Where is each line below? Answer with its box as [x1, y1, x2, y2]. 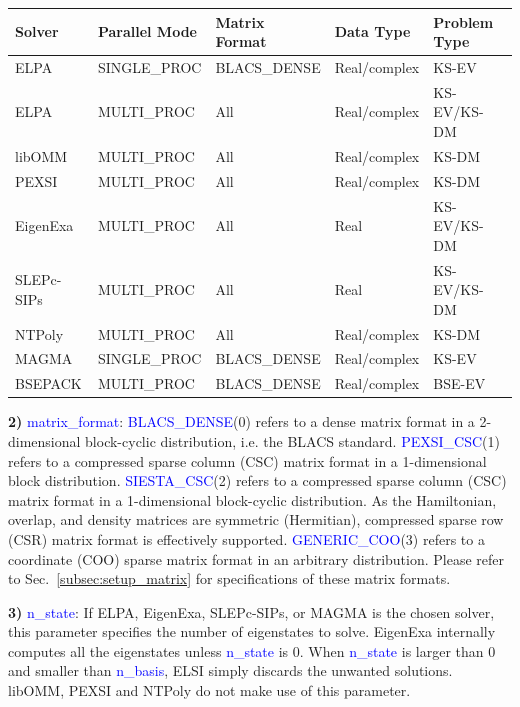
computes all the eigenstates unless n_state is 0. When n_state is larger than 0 [8, 640, 496, 661]
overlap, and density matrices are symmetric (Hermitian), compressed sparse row [8, 509, 504, 530]
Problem [433, 11, 494, 32]
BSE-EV [433, 373, 486, 394]
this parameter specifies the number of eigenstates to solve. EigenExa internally [8, 621, 496, 642]
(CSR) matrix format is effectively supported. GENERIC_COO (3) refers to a [8, 528, 485, 549]
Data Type [334, 21, 411, 42]
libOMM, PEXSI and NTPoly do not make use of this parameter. [8, 680, 411, 701]
